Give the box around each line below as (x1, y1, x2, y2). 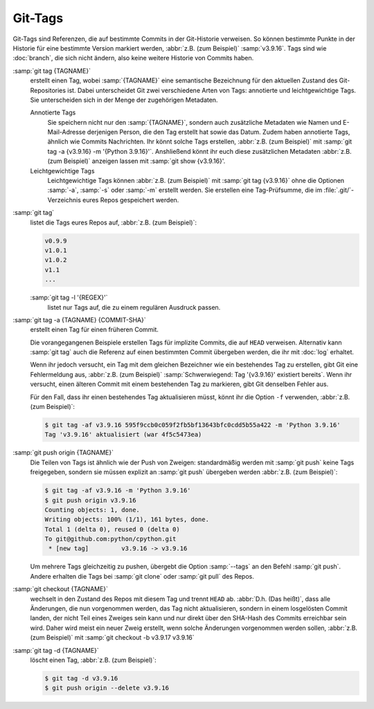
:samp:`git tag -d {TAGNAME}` (12, 646, 100, 654)
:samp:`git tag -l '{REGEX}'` (30, 293, 108, 301)
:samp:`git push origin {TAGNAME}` (12, 448, 114, 457)
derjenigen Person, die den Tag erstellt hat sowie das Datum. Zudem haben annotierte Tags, (87, 128, 350, 137)
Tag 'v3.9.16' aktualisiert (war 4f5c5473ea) (44, 430, 202, 439)
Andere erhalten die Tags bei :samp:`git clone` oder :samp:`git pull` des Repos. (30, 572, 254, 580)
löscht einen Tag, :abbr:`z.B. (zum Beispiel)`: (30, 656, 157, 664)
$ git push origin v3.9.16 (44, 496, 136, 504)
